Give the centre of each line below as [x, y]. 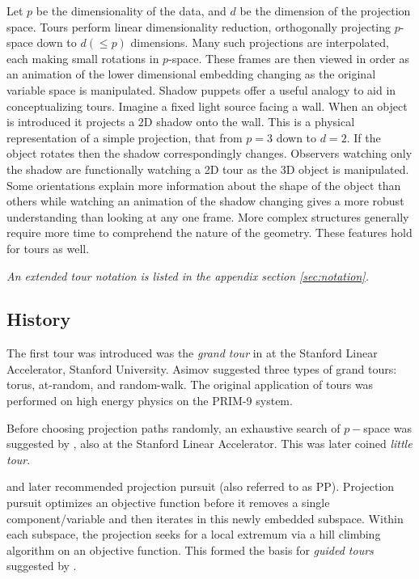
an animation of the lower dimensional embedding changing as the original [191, 74]
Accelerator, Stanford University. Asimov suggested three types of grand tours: [202, 368]
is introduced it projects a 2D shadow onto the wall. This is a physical [181, 122]
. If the [364, 137]
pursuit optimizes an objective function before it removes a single [168, 503]
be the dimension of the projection [325, 11]
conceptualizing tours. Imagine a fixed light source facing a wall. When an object [207, 106]
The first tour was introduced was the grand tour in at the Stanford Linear [192, 353]
